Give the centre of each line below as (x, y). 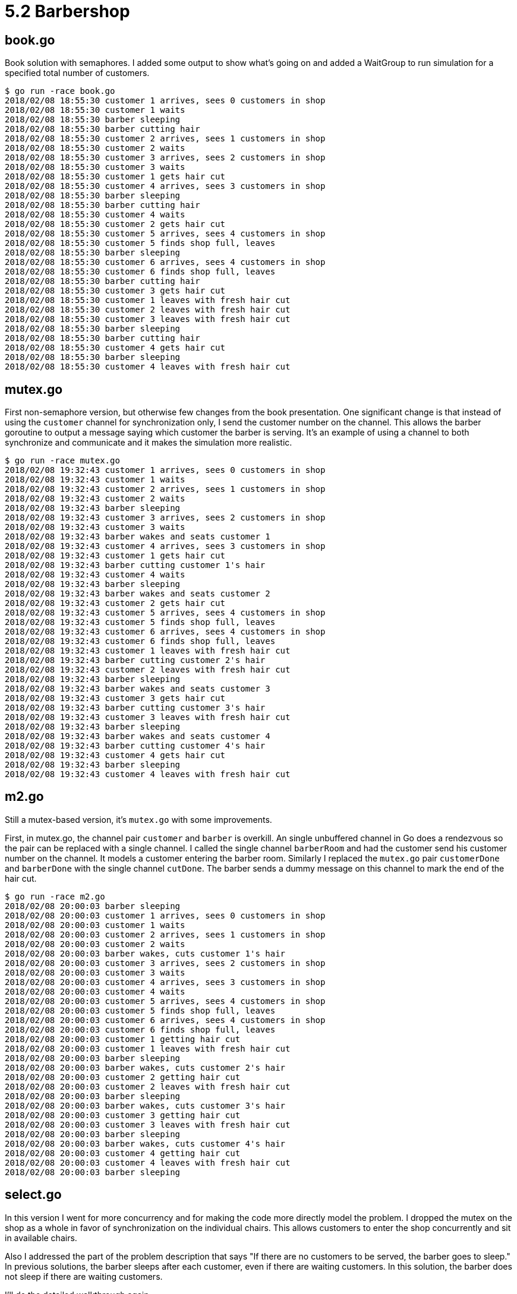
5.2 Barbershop (67, 11)
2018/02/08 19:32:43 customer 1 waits (95, 480)
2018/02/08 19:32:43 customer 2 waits (95, 499)
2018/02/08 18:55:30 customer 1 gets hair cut (115, 177)
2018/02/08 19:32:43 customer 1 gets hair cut (115, 556)
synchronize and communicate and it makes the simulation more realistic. (149, 443)
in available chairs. (41, 1238)
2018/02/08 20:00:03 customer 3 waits (95, 972)
